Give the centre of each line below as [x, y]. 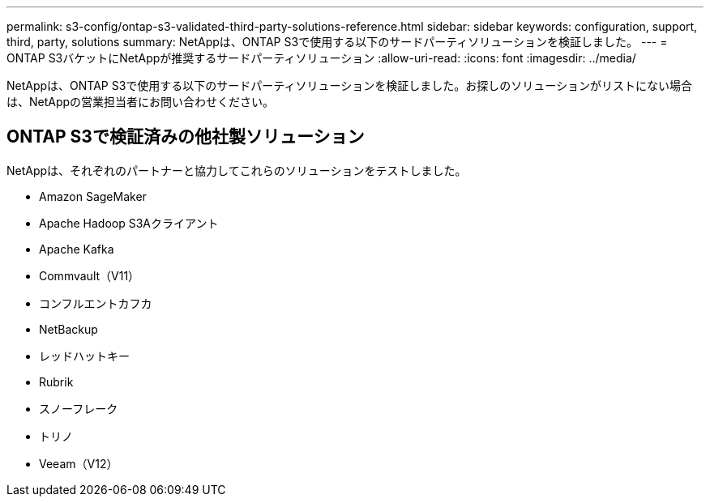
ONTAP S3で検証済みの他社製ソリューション [186, 137]
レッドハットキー [84, 356]
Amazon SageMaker [93, 196]
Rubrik [56, 382]
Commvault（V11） [90, 275]
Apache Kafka [77, 249]
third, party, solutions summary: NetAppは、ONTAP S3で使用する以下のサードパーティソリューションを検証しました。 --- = [337, 42]
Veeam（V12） [79, 463]
